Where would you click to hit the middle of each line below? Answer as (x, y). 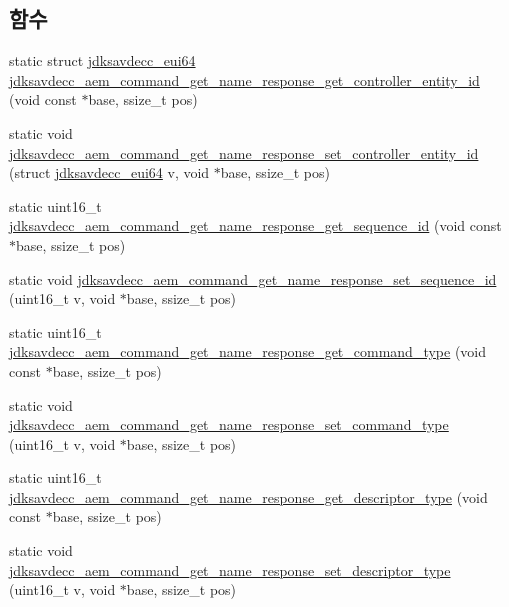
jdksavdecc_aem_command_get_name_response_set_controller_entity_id (244, 152)
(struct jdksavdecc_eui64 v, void (109, 172)
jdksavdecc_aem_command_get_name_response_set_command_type (229, 424)
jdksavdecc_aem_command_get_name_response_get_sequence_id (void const (255, 225)
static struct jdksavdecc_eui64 (102, 60)
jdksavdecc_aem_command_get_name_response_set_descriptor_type (230, 569)
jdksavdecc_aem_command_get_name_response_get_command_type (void (248, 351)
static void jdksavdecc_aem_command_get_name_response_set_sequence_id (253, 278)
